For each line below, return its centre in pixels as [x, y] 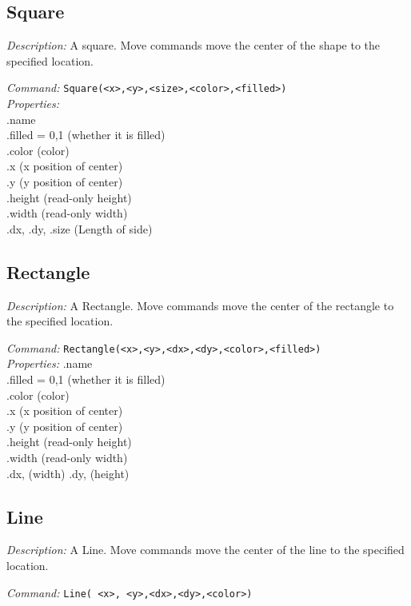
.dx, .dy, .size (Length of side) [80, 228]
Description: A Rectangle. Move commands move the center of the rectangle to [200, 305]
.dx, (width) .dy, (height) [68, 473]
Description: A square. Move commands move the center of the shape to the [194, 45]
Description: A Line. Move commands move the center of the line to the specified [205, 550]
